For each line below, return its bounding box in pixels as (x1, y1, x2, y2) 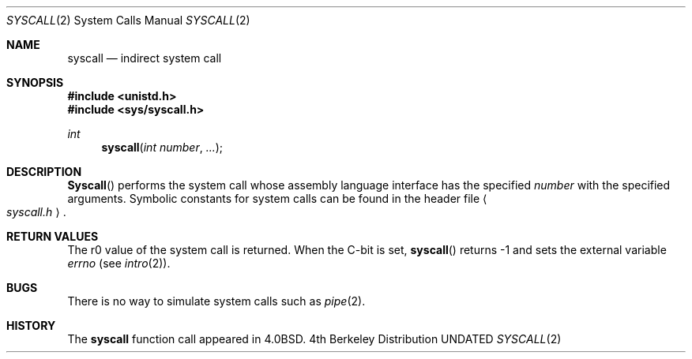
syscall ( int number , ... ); (101, 140, 224, 154)
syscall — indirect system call (67, 51, 222, 65)
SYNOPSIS (6, 76, 64, 89)
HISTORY (6, 319, 56, 332)
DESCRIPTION (6, 165, 82, 178)
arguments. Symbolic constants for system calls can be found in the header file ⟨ (67, 192, 487, 205)
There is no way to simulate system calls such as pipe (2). (67, 294, 366, 308)
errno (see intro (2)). (67, 256, 171, 270)
